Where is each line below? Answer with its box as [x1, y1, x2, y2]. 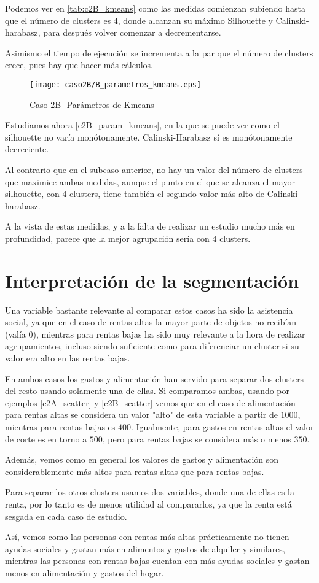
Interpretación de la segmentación [5, 268, 299, 293]
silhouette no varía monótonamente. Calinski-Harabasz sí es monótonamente [5, 130, 293, 143]
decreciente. [5, 142, 49, 155]
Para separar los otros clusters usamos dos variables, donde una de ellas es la [5, 485, 295, 498]
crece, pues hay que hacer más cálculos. [5, 58, 153, 71]
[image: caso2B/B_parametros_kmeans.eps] [30, 80, 202, 89]
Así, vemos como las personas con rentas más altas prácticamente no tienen [5, 530, 289, 543]
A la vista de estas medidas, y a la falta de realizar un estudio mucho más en [5, 220, 295, 233]
